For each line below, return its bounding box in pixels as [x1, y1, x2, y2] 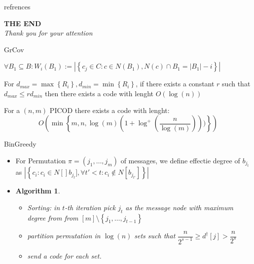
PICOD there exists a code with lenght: [49, 105, 170, 115]
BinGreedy [4, 139, 36, 149]
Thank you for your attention [4, 28, 93, 38]
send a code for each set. [27, 250, 102, 261]
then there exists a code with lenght [45, 88, 153, 98]
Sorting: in [27, 202, 60, 212]
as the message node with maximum [125, 202, 234, 212]
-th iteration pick [65, 202, 116, 212]
